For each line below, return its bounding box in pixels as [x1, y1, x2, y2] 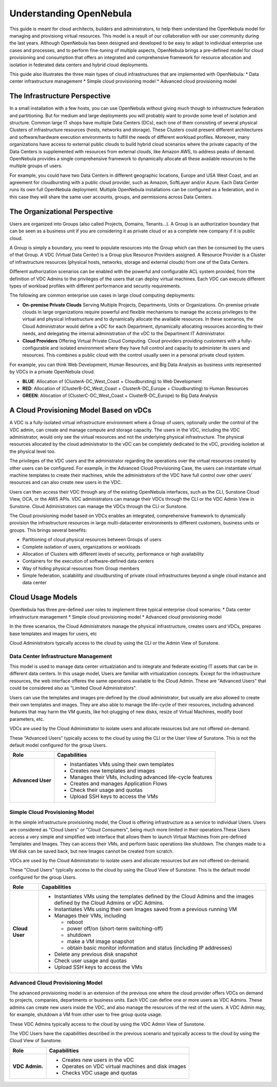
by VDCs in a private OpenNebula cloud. [9, 369, 95, 375]
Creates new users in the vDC [62, 1056, 134, 1063]
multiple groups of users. [9, 162, 63, 169]
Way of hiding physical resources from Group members [22, 565, 140, 571]
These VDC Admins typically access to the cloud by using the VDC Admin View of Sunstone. [9, 1021, 205, 1027]
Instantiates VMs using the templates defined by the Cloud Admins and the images [54, 893, 254, 900]
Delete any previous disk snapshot [54, 951, 138, 958]
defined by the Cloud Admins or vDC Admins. [54, 899, 164, 907]
